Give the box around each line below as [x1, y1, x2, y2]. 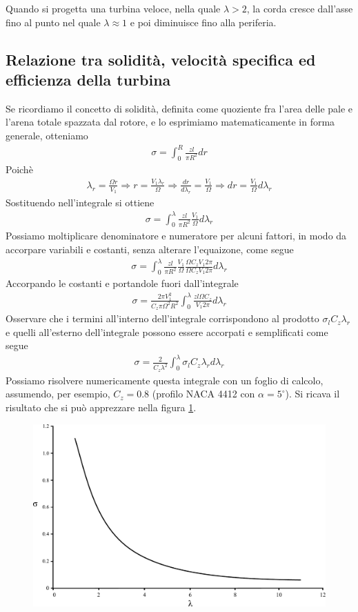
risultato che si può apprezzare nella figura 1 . [6, 399, 197, 414]
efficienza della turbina [6, 68, 171, 90]
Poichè [6, 161, 33, 176]
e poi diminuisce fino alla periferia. [130, 14, 277, 29]
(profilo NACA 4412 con [152, 386, 255, 401]
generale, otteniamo [6, 128, 88, 142]
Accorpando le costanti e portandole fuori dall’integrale [6, 276, 239, 290]
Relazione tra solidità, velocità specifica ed [6, 48, 316, 70]
